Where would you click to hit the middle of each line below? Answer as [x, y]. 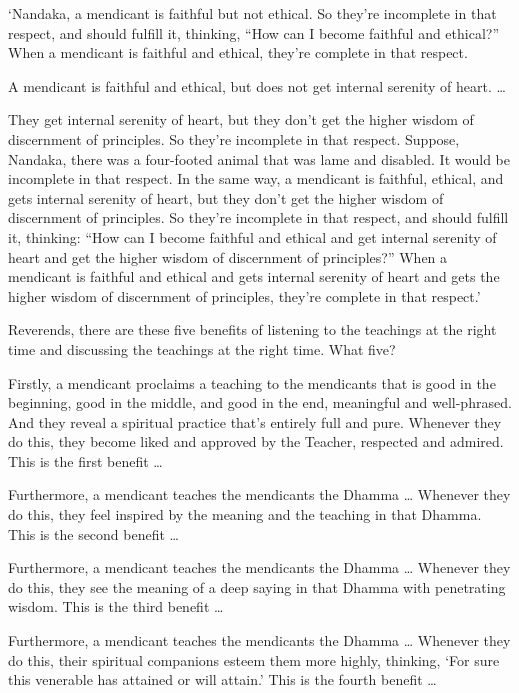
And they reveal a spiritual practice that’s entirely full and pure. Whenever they [255, 421]
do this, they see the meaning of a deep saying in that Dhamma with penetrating [257, 586]
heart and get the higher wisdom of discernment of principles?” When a [228, 256]
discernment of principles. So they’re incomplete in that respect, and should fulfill [258, 217]
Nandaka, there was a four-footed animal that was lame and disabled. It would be [259, 158]
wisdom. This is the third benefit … [116, 606]
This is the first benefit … [85, 460]
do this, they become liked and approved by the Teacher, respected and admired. [256, 441]
